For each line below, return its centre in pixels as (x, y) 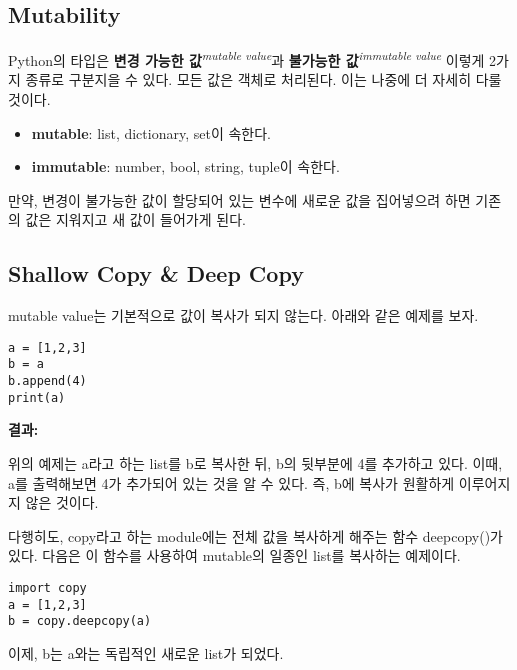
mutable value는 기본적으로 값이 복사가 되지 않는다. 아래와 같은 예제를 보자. (243, 315)
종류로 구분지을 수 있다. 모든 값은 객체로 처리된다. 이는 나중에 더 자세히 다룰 (263, 79)
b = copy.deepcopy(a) (80, 621)
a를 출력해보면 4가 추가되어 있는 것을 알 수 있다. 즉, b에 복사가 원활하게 (231, 482)
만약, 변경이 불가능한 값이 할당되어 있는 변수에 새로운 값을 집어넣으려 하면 (239, 199)
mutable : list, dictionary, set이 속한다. (151, 132)
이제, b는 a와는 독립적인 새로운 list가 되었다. (146, 652)
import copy (47, 588)
